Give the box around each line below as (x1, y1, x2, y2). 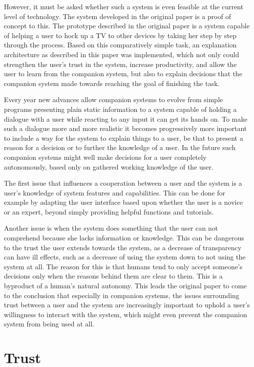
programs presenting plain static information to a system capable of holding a (4, 104, 237, 114)
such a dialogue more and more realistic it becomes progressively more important (4, 123, 247, 133)
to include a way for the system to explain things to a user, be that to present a (4, 132, 243, 143)
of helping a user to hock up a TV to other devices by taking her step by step (4, 30, 237, 40)
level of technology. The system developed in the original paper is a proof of (4, 11, 231, 21)
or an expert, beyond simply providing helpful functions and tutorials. (4, 206, 214, 216)
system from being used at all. (4, 319, 94, 329)
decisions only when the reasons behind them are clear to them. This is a (4, 271, 223, 281)
